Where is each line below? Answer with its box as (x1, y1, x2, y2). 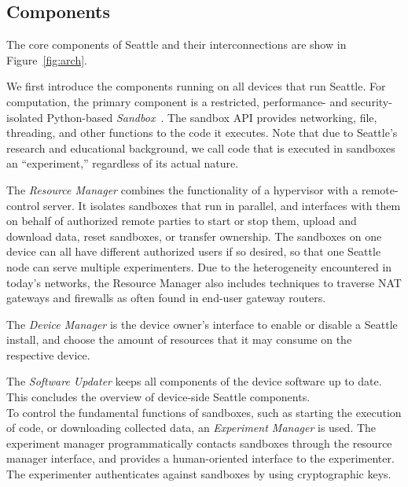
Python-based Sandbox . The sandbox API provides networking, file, (46, 109, 377, 125)
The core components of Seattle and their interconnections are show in (6, 36, 347, 53)
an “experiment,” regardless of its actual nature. (6, 155, 239, 172)
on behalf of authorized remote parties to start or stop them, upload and (6, 212, 357, 229)
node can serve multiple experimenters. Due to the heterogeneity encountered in (6, 258, 392, 275)
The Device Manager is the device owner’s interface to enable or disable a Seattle (6, 315, 398, 332)
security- (351, 93, 392, 109)
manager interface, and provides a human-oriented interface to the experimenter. (6, 450, 395, 467)
